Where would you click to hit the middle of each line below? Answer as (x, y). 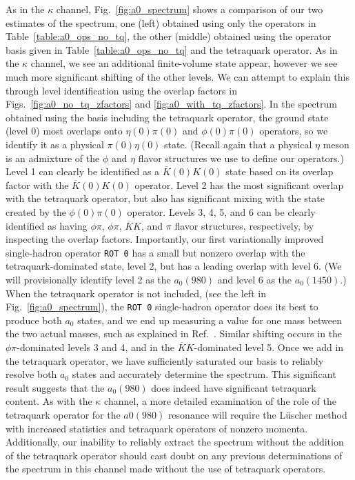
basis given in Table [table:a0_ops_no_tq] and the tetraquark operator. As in (172, 49)
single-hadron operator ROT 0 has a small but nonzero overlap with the (155, 252)
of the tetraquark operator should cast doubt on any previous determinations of (174, 455)
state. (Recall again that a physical (238, 144)
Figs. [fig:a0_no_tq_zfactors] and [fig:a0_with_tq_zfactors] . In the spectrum (171, 104)
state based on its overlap (280, 171)
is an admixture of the (53, 158)
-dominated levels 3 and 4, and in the (96, 347)
